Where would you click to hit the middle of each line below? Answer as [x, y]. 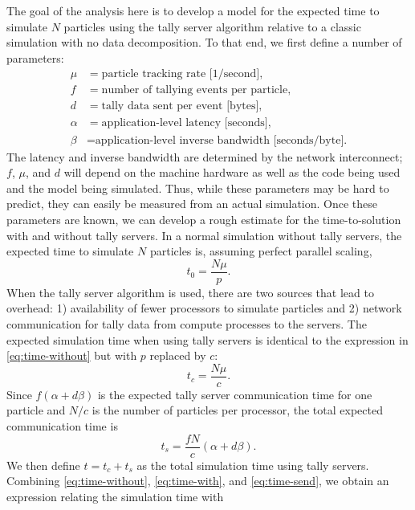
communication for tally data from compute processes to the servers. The [187, 323]
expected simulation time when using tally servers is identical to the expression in [207, 339]
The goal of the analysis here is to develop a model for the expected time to [193, 10]
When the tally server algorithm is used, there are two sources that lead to [190, 292]
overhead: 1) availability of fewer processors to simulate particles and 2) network [204, 308]
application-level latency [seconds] [185, 123]
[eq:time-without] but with [72, 355]
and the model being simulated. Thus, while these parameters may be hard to [198, 188]
